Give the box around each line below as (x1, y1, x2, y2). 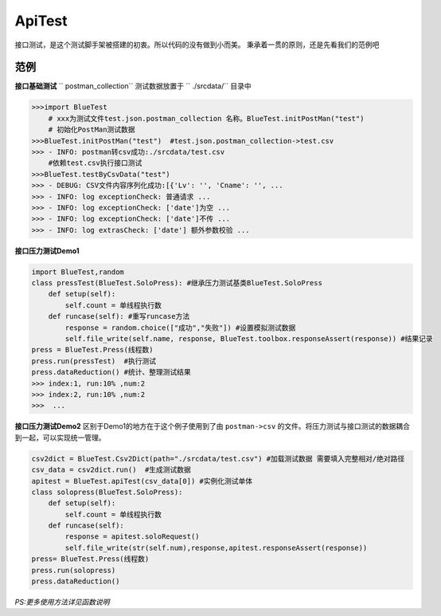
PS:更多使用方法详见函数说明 (14, 598, 110, 607)
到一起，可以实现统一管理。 (14, 433, 106, 442)
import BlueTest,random (31, 267, 125, 277)
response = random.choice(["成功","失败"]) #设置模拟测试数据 (64, 323, 296, 332)
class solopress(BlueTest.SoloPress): (31, 487, 183, 496)
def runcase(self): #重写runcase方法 (48, 312, 190, 321)
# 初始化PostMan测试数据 (48, 125, 135, 135)
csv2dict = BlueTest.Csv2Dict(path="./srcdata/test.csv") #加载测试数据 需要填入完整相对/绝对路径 (31, 454, 405, 463)
